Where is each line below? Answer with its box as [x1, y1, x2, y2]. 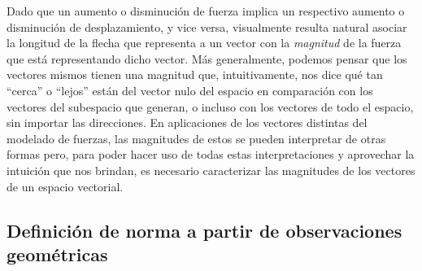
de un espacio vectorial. [7, 177, 124, 195]
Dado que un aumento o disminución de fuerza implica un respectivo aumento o [7, 2, 405, 19]
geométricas [7, 241, 108, 266]
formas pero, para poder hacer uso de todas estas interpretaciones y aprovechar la [7, 146, 415, 163]
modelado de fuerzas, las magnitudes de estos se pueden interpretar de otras [7, 129, 386, 146]
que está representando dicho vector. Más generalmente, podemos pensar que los [7, 50, 407, 67]
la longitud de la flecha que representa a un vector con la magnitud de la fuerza [7, 34, 402, 51]
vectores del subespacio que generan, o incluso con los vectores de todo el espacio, [7, 98, 414, 115]
